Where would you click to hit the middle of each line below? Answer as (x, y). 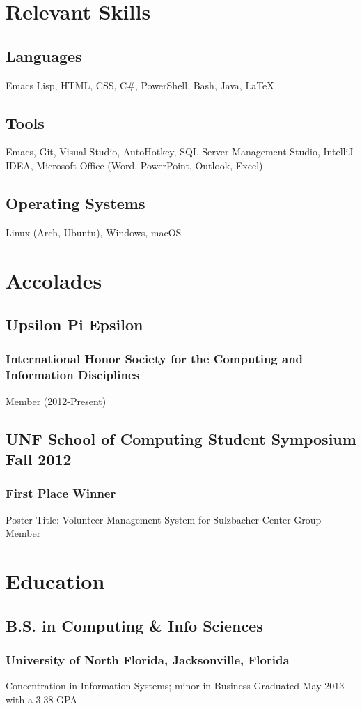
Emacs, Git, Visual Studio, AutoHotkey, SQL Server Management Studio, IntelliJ (180, 152)
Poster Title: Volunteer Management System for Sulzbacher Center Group (164, 519)
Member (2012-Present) (56, 401)
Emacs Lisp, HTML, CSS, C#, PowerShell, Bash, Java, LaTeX (140, 85)
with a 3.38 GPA (41, 699)
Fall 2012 (39, 459)
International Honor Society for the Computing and (155, 359)
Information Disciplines (73, 375)
